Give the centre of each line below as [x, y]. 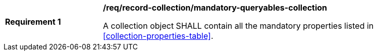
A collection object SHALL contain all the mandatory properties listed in [238, 26]
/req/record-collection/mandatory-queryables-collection [215, 8]
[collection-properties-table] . [158, 36]
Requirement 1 [33, 22]
